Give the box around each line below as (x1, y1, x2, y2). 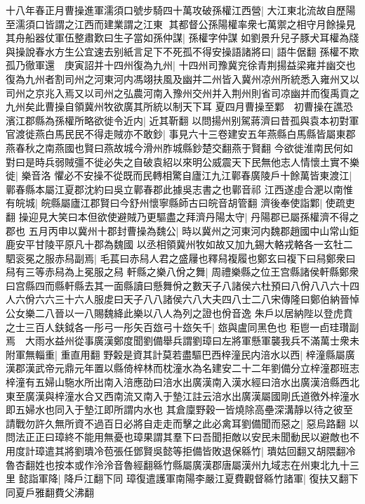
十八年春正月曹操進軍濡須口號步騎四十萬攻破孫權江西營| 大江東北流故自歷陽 (6, 3, 356, 17)
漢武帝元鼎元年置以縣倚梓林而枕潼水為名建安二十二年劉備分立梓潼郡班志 (25, 361, 359, 375)
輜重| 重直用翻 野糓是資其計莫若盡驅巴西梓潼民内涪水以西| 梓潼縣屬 (34, 347, 345, 361)
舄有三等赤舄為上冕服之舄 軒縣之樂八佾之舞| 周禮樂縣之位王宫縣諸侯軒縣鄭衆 (6, 264, 359, 279)
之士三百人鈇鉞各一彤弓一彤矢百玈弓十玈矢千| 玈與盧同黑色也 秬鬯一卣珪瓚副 (6, 319, 359, 334)
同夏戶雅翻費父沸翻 (6, 484, 94, 499)
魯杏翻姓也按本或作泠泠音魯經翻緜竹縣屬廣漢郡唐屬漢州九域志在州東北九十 (6, 457, 350, 472)
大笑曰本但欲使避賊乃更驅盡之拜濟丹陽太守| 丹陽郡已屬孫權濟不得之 (48, 209, 359, 224)
